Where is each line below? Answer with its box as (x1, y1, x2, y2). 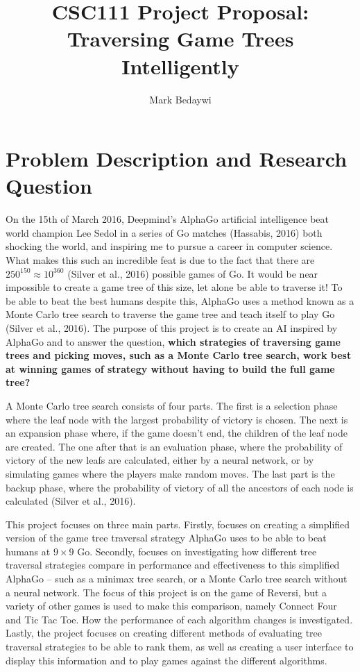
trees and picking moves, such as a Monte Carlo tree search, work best (6, 348, 352, 362)
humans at (6, 544, 51, 558)
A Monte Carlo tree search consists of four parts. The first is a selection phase (6, 398, 338, 412)
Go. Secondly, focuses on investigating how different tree (77, 544, 317, 558)
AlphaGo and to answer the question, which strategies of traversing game (6, 334, 341, 348)
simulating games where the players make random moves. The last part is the (6, 466, 335, 480)
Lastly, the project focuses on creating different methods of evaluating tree (6, 625, 323, 640)
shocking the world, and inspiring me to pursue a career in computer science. (6, 239, 333, 253)
